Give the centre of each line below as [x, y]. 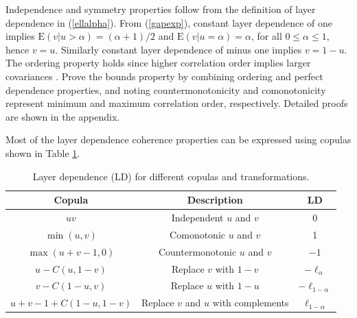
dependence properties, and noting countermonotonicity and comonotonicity [166, 89]
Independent [197, 217]
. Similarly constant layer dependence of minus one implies [178, 49]
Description [215, 200]
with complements [251, 303]
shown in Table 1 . [43, 152]
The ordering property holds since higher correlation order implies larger [158, 63]
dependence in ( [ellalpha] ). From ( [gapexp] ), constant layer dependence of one [169, 22]
